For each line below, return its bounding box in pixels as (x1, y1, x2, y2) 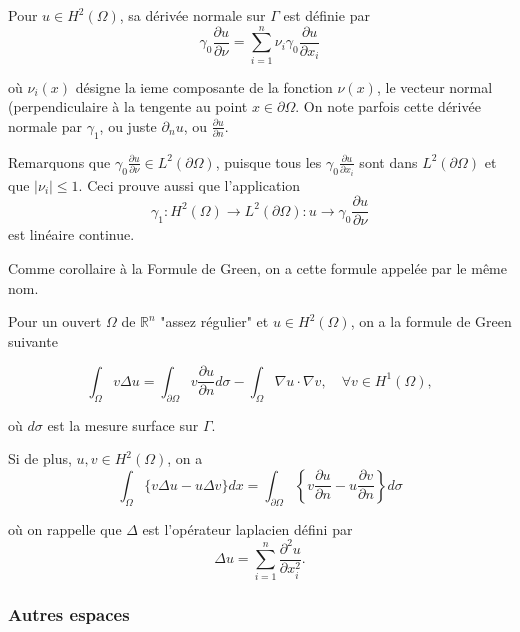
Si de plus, (8, 448, 72, 469)
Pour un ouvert (8, 311, 102, 332)
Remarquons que (8, 151, 111, 172)
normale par (8, 115, 82, 136)
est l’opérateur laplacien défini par (142, 518, 353, 539)
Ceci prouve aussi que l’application (87, 174, 301, 195)
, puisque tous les (215, 151, 322, 172)
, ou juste (99, 115, 157, 136)
